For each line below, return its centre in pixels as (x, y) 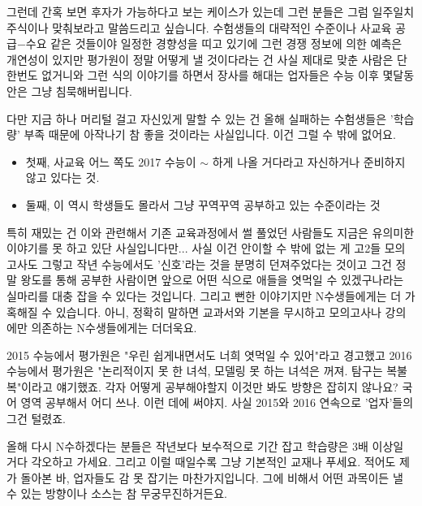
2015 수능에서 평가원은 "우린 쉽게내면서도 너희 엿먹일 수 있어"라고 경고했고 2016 (209, 355)
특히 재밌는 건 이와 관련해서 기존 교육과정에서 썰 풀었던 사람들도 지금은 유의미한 (211, 232)
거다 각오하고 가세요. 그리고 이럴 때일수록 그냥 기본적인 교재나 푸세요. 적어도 (201, 462)
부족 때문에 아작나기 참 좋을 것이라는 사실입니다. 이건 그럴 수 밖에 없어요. (210, 134)
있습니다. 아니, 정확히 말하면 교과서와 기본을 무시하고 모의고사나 (218, 311)
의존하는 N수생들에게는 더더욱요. (114, 328)
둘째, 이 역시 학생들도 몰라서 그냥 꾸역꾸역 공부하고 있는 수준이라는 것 (203, 204)
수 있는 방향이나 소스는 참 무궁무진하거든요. (117, 493)
